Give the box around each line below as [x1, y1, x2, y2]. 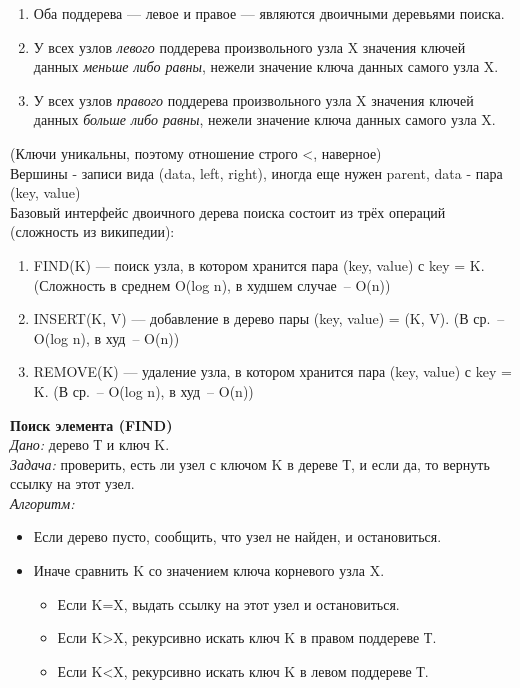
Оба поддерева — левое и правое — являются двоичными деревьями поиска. [33, 3, 505, 23]
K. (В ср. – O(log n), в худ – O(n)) [33, 380, 254, 401]
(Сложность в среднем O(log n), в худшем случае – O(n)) [33, 274, 391, 295]
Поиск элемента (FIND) [10, 414, 173, 435]
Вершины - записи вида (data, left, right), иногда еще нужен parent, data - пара [10, 162, 503, 183]
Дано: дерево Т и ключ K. [10, 434, 170, 455]
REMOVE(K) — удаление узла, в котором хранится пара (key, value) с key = [33, 361, 512, 382]
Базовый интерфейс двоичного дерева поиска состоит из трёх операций [10, 201, 446, 222]
